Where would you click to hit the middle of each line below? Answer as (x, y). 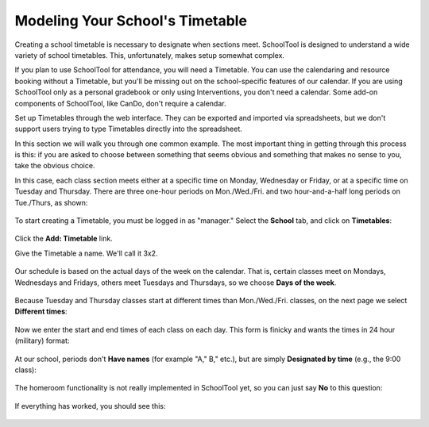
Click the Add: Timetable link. (64, 239)
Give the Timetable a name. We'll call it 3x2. (86, 253)
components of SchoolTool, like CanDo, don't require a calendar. (120, 103)
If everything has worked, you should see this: (90, 406)
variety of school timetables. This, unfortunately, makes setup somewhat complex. (150, 55)
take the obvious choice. (55, 166)
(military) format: (42, 340)
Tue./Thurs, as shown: (51, 202)
